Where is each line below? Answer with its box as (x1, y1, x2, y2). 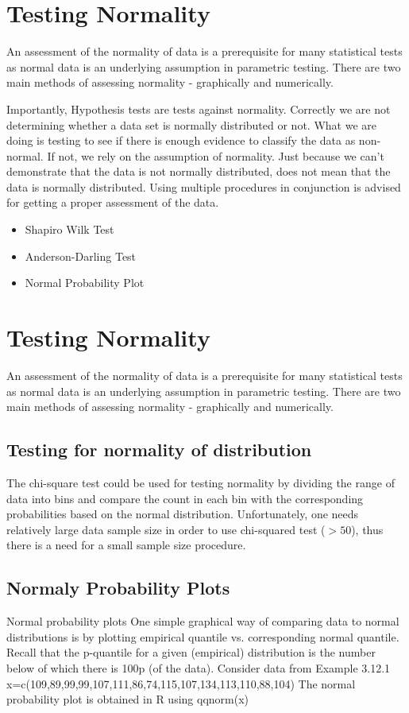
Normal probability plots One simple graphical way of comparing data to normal (6, 613, 399, 630)
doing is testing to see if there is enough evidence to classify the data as (6, 132, 356, 149)
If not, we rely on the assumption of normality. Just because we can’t (47, 147, 384, 164)
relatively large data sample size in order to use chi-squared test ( (6, 521, 326, 537)
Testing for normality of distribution (6, 437, 312, 462)
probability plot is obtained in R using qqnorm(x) (6, 691, 249, 707)
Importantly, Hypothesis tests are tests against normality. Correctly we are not (6, 100, 391, 117)
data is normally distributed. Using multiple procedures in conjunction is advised (6, 178, 401, 195)
